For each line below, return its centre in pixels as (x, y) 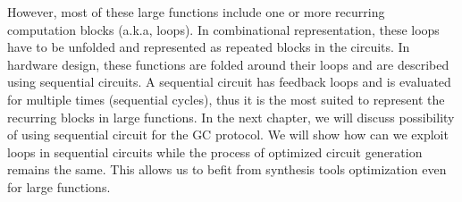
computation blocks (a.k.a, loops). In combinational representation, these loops (223, 29)
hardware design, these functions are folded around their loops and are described (228, 64)
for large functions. (59, 186)
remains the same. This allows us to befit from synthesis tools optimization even (227, 169)
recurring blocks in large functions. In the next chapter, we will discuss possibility (231, 117)
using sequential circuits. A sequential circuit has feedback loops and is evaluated (229, 82)
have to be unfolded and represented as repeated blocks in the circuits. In (209, 47)
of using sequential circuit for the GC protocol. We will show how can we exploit (228, 135)
